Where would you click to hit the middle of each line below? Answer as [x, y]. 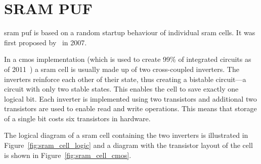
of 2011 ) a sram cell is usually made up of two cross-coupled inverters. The [122, 69]
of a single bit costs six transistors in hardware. [77, 118]
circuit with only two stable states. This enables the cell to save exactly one [121, 89]
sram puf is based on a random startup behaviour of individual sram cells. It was [130, 32]
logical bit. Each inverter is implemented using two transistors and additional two [130, 98]
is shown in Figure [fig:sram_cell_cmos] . [68, 155]
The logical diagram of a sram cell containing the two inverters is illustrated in [126, 135]
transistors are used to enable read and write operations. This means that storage [130, 108]
